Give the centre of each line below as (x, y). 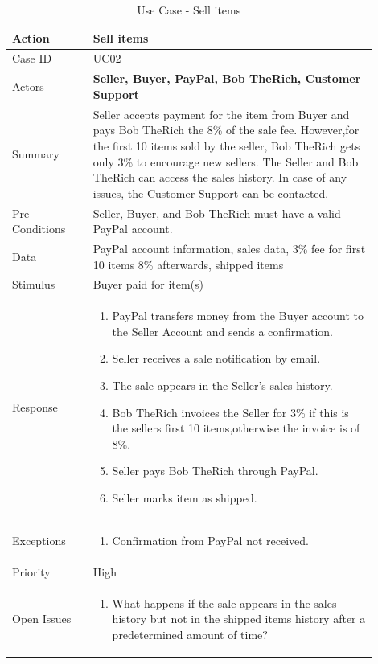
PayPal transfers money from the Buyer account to (238, 316)
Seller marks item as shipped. (185, 498)
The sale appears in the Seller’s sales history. (222, 385)
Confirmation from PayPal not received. (210, 540)
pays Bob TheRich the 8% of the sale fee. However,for (226, 130)
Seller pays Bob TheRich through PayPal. (215, 471)
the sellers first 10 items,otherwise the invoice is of (236, 428)
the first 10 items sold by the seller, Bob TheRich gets (226, 145)
